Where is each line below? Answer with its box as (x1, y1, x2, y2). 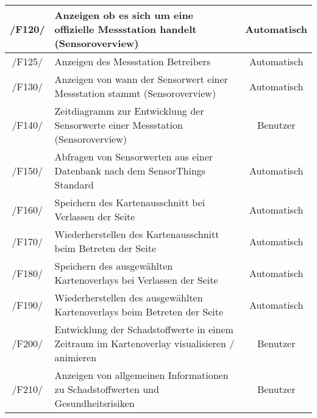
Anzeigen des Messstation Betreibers (54, 54, 211, 68)
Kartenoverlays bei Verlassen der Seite (54, 273, 218, 287)
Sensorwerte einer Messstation (54, 118, 183, 132)
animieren (54, 350, 97, 364)
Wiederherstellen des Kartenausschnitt (54, 227, 219, 241)
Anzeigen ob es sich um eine (54, 8, 194, 22)
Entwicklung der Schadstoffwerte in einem (54, 322, 233, 336)
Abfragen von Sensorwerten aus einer (54, 150, 213, 164)
